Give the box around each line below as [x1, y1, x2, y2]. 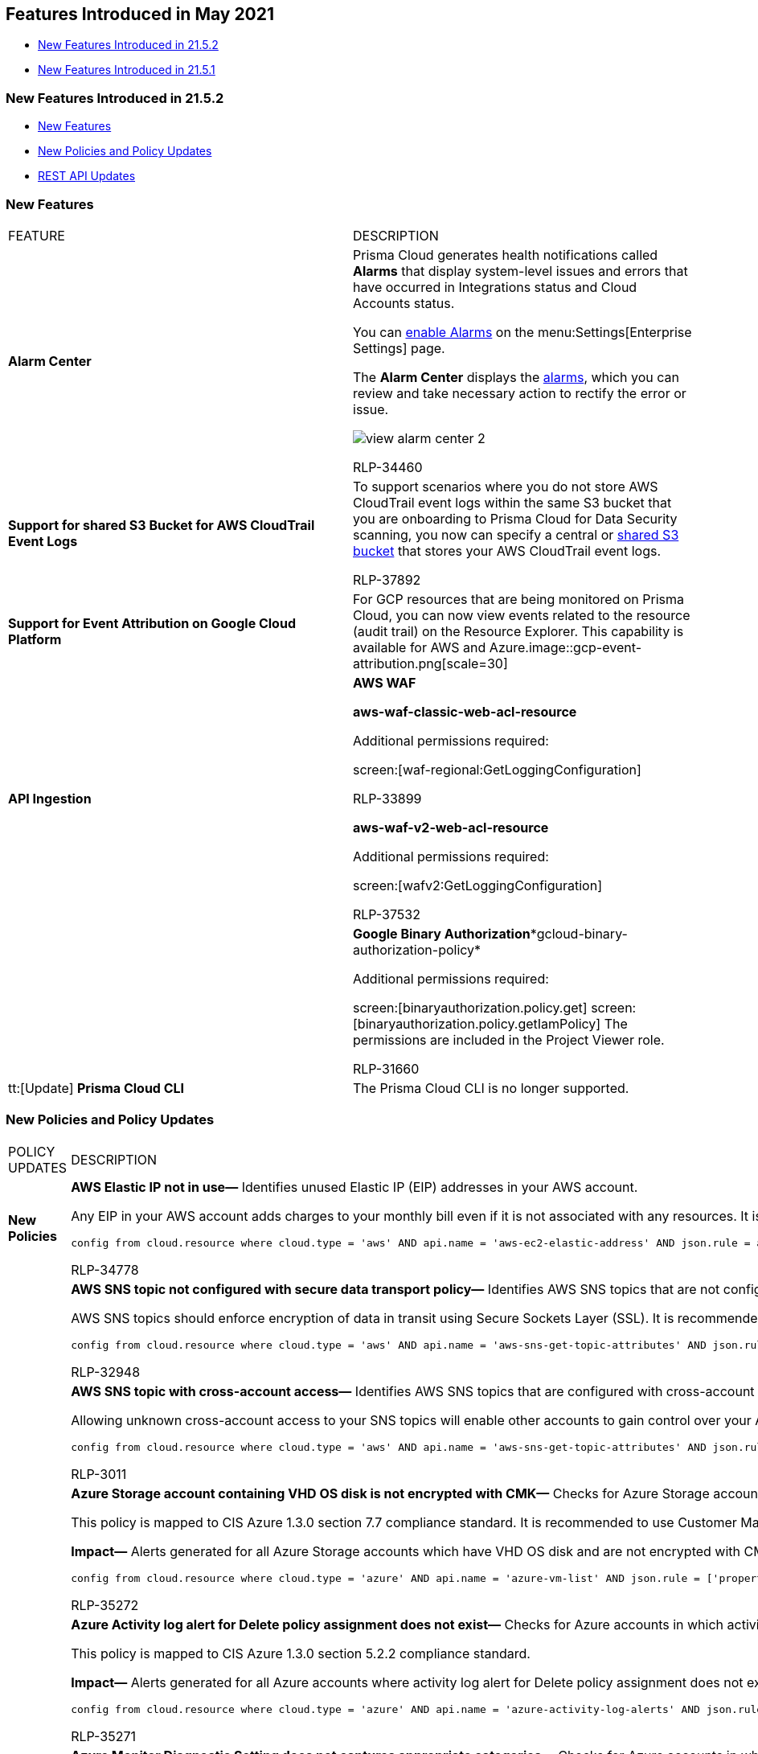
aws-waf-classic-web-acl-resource [353, 703, 577, 720]
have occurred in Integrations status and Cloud [353, 278, 637, 295]
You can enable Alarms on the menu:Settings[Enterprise [353, 323, 692, 340]
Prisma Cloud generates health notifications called [353, 246, 658, 263]
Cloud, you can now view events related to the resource [353, 606, 690, 623]
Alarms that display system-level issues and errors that [353, 262, 688, 279]
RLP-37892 [353, 571, 421, 588]
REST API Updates [38, 169, 136, 183]
